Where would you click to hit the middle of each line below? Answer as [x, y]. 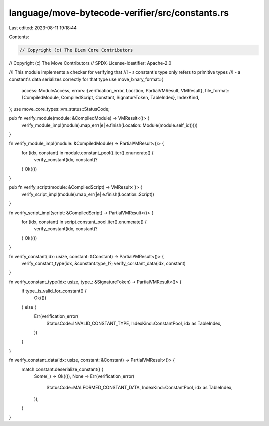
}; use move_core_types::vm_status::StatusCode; [59, 109]
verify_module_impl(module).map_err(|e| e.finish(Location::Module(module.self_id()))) [110, 125]
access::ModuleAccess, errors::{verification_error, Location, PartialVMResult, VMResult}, [113, 91]
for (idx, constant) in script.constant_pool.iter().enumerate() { [84, 222]
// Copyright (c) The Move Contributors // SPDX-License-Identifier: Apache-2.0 [90, 63]
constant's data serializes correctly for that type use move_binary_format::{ [86, 79]
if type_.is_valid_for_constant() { [54, 291]
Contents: [19, 37]
